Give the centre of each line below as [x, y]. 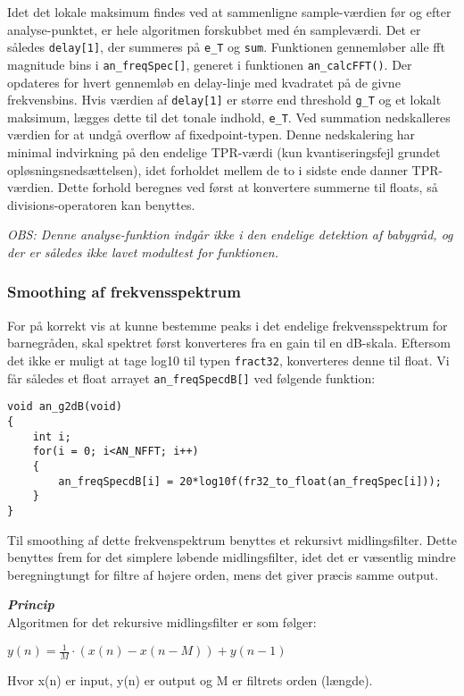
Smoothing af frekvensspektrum [124, 292]
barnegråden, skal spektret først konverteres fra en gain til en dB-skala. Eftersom [229, 343]
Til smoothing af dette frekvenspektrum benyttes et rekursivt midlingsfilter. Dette [232, 539]
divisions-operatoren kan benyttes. [101, 204]
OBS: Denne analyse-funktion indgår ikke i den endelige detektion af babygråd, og [230, 235]
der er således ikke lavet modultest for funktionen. [143, 252]
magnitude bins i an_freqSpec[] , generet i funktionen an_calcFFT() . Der [210, 64]
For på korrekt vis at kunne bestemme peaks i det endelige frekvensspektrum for [228, 325]
